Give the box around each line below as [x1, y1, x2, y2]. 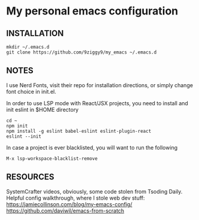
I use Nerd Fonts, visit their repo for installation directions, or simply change [6, 81, 194, 88]
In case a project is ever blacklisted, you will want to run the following [6, 144, 178, 151]
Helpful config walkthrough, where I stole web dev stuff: [6, 194, 145, 201]
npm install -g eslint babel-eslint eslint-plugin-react [6, 128, 152, 134]
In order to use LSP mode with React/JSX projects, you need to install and [6, 99, 189, 106]
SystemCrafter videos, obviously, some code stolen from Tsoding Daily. [6, 188, 183, 195]
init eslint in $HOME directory [6, 106, 79, 113]
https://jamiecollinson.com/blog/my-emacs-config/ [6, 200, 132, 208]
